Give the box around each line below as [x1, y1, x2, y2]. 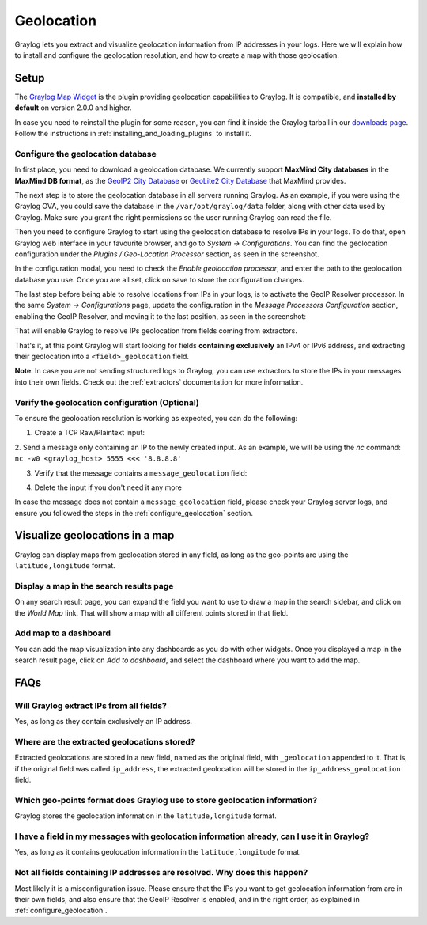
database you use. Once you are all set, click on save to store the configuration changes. [14, 275, 304, 284]
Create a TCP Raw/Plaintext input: [34, 428, 145, 438]
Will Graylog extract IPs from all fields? [14, 700, 168, 711]
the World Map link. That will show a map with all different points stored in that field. [14, 608, 289, 617]
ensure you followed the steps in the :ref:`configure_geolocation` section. [14, 508, 253, 517]
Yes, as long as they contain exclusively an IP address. [14, 717, 193, 726]
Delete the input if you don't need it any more [34, 483, 182, 492]
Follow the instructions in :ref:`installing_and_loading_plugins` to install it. [14, 129, 252, 138]
